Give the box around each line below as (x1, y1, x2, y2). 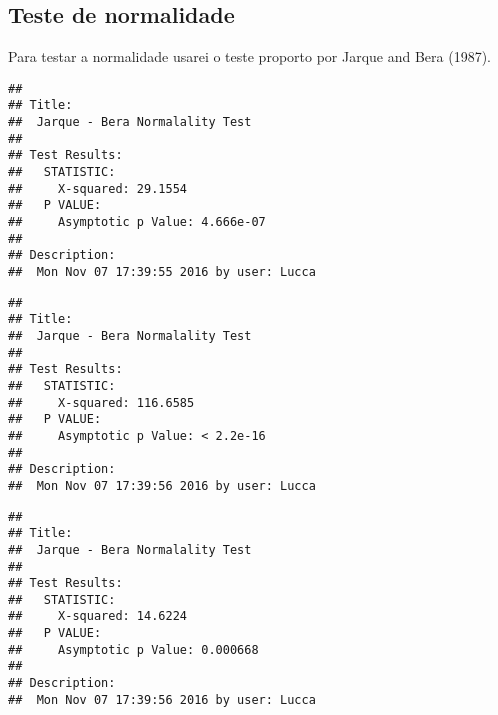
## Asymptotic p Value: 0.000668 (8, 642, 259, 657)
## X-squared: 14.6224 (8, 609, 187, 624)
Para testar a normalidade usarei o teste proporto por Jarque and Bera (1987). (8, 46, 492, 67)
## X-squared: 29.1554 (8, 181, 187, 196)
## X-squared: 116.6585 (8, 395, 195, 410)
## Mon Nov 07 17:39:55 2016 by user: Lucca (8, 265, 316, 280)
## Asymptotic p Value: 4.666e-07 (8, 215, 266, 230)
